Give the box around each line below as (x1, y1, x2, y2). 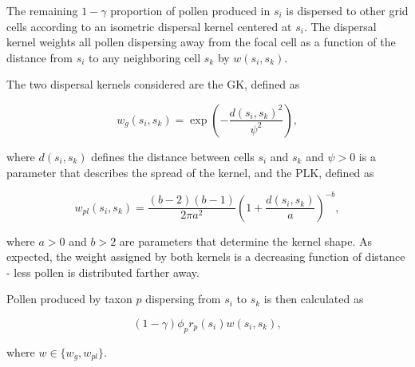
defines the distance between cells (91, 148, 255, 164)
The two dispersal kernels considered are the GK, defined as (6, 76, 300, 93)
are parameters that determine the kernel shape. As (119, 232, 372, 249)
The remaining (6, 2, 78, 18)
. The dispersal (303, 18, 377, 34)
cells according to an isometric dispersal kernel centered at (6, 18, 292, 34)
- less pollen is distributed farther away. (6, 263, 200, 280)
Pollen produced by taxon (6, 290, 132, 307)
